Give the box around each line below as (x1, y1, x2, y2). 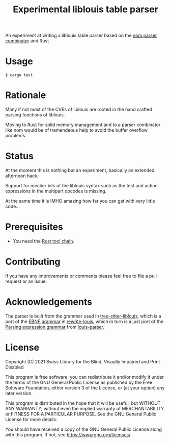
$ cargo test (5, 72, 33, 78)
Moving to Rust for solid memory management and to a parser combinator (5, 121, 161, 128)
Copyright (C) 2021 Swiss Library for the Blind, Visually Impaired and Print (5, 358, 160, 364)
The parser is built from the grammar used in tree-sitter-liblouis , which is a (5, 313, 161, 319)
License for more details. (5, 416, 58, 422)
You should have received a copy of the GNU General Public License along (5, 426, 162, 432)
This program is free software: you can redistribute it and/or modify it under (5, 374, 164, 380)
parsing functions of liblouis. (5, 112, 65, 118)
